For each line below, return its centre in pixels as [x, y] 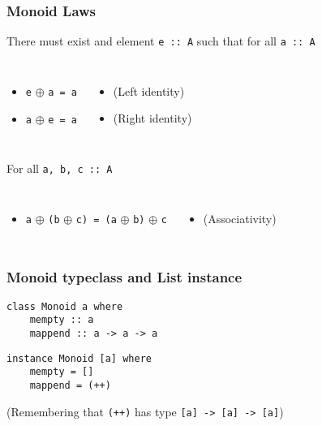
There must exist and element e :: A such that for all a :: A [161, 41]
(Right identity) [152, 118]
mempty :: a [62, 320]
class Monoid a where [65, 306]
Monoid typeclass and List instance [125, 277]
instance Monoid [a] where [79, 358]
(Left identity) [149, 90]
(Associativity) [240, 218]
